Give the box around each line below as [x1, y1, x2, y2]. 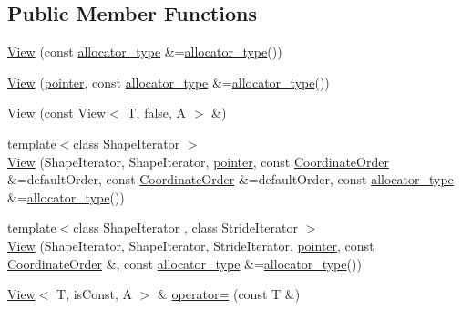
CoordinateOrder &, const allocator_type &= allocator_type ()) [7, 253, 362, 273]
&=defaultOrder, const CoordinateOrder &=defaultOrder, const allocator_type [7, 170, 454, 189]
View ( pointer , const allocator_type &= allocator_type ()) [7, 72, 330, 91]
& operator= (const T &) [158, 284, 301, 304]
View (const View [7, 103, 107, 122]
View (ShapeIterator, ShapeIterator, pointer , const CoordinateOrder [7, 151, 389, 170]
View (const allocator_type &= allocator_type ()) [7, 42, 282, 61]
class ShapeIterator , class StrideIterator [73, 218, 298, 237]
